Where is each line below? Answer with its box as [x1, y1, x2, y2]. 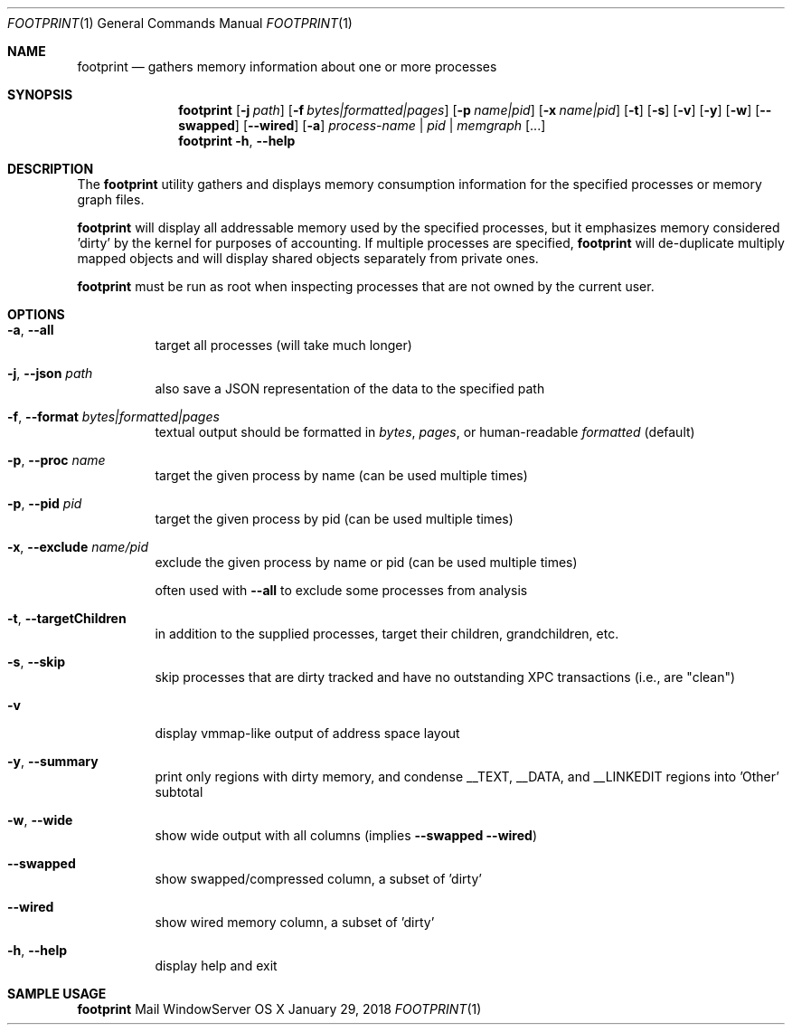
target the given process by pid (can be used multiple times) [155, 511, 514, 526]
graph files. [77, 192, 145, 207]
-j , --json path [7, 365, 93, 381]
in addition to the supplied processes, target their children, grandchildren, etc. [155, 626, 619, 641]
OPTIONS [7, 307, 65, 322]
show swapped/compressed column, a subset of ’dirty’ [155, 871, 482, 886]
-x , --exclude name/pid [7, 539, 148, 554]
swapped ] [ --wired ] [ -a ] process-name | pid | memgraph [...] [178, 118, 546, 133]
